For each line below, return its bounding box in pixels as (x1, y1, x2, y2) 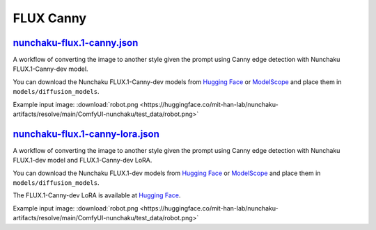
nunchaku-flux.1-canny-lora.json (13, 128, 160, 140)
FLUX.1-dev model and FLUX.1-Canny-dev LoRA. (13, 156, 152, 165)
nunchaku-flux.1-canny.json (13, 37, 139, 49)
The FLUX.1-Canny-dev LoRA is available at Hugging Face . (13, 191, 181, 199)
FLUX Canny (13, 10, 87, 26)
